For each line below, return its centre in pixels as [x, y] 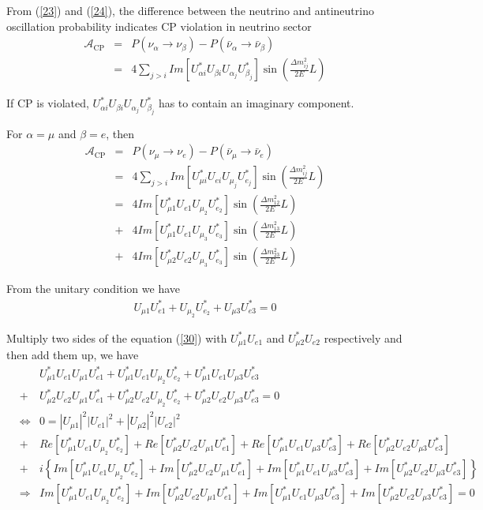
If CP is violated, [48, 103]
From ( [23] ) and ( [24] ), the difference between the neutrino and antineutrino [190, 10]
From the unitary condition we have [94, 289]
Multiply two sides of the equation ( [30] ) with [117, 337]
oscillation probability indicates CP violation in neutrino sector [159, 26]
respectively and [363, 337]
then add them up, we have [73, 355]
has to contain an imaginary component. [256, 103]
